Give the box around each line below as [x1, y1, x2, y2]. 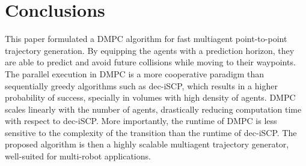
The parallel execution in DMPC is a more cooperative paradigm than [5, 67, 265, 80]
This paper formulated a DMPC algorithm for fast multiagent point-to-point [5, 32, 287, 45]
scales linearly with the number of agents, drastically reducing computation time [5, 102, 302, 115]
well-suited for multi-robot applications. [5, 150, 151, 162]
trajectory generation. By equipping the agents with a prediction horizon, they [5, 44, 295, 56]
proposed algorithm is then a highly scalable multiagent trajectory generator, [5, 138, 289, 150]
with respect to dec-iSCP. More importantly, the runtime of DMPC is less [5, 114, 277, 127]
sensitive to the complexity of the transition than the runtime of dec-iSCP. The [5, 126, 297, 138]
